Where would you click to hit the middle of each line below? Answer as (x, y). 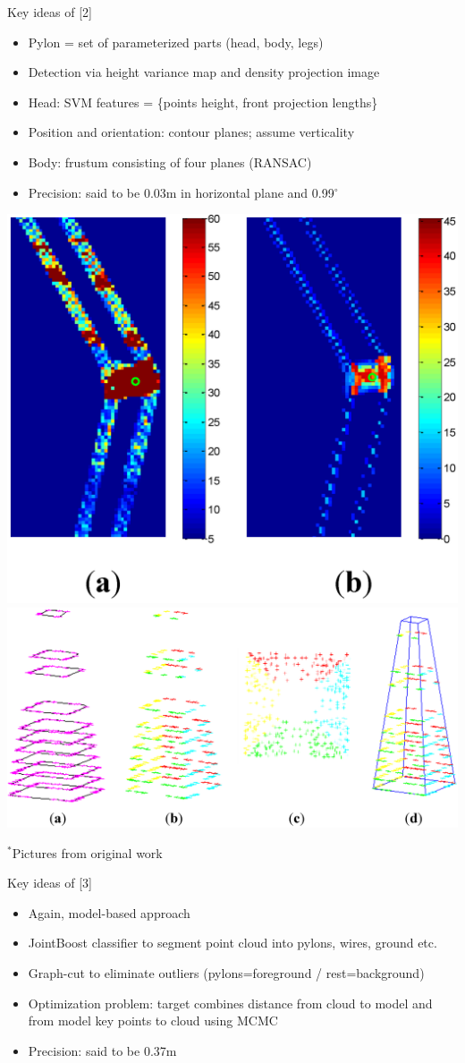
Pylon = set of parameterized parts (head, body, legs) (176, 42)
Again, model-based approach (109, 912)
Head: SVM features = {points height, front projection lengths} (203, 102)
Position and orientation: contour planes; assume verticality (191, 132)
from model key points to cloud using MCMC (153, 1020)
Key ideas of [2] (50, 12)
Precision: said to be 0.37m (102, 1050)
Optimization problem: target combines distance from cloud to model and (230, 1003)
